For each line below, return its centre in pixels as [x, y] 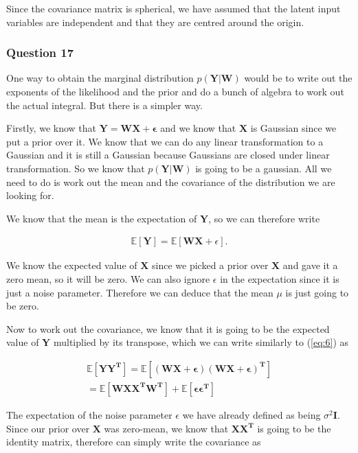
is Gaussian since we [293, 128]
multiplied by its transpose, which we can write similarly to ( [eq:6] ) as [201, 342]
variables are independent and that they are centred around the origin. [155, 22]
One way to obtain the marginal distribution [100, 78]
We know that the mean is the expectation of [102, 218]
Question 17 [40, 53]
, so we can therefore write [264, 218]
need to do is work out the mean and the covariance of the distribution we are [171, 182]
